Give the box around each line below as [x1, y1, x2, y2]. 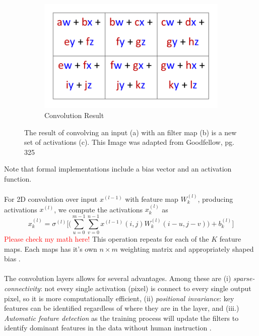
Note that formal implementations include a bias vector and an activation [4, 163, 232, 174]
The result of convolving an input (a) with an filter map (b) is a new [24, 127, 237, 137]
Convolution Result [44, 109, 104, 120]
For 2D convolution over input [4, 193, 98, 204]
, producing [198, 193, 233, 204]
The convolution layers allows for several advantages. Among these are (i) [4, 273, 231, 284]
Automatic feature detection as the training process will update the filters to [4, 312, 239, 323]
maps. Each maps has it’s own [4, 243, 97, 254]
